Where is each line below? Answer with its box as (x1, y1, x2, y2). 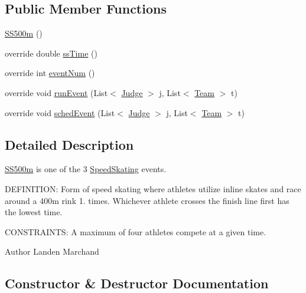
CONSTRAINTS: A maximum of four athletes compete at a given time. (5, 225, 266, 238)
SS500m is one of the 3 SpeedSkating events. (5, 163, 167, 175)
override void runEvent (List (5, 86, 108, 98)
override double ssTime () (5, 47, 97, 59)
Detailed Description (5, 135, 134, 153)
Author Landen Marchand (5, 245, 99, 258)
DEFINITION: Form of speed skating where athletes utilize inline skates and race (5, 182, 301, 195)
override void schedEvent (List (5, 106, 115, 118)
